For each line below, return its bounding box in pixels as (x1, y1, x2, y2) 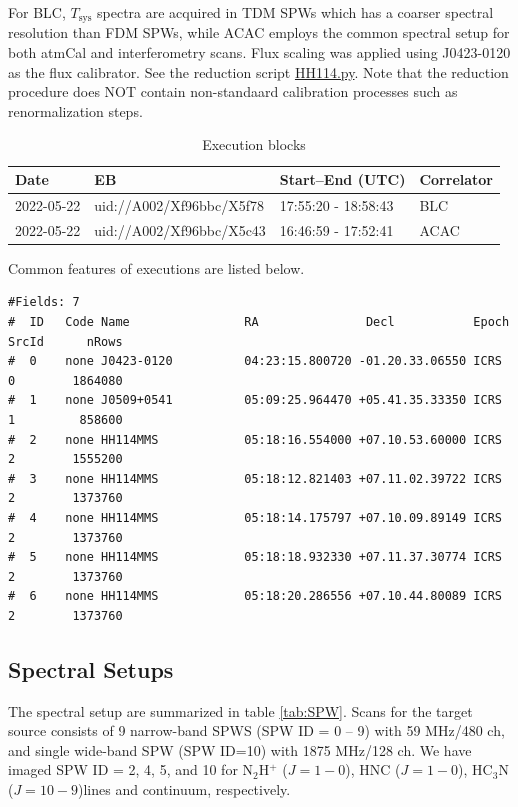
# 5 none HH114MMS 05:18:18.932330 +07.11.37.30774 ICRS (8, 550, 502, 565)
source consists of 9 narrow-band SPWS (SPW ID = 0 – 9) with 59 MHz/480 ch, (8, 720, 505, 741)
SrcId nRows (8, 334, 123, 349)
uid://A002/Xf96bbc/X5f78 (94, 194, 264, 215)
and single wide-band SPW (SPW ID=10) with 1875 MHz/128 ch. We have (8, 739, 472, 760)
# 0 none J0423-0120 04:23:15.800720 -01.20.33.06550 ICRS (8, 354, 502, 369)
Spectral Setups (8, 653, 174, 684)
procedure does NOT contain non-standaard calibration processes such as (8, 81, 458, 102)
